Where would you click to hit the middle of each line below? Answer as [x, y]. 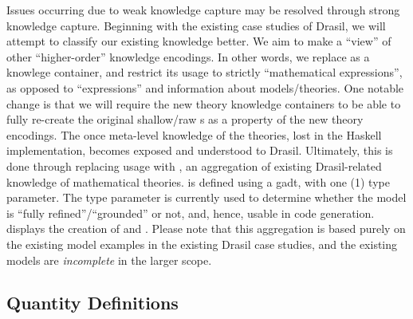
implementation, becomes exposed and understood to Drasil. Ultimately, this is [200, 150]
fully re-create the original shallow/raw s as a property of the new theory [185, 119]
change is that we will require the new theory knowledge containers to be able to [204, 103]
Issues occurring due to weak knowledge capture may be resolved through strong [203, 10]
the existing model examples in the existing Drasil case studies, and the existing [202, 244]
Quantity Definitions [92, 303]
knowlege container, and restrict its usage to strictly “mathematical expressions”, [205, 72]
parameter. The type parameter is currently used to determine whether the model [206, 197]
